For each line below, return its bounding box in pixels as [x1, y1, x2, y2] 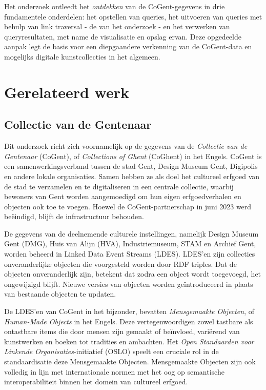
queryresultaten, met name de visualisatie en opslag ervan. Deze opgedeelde [4, 31, 241, 42]
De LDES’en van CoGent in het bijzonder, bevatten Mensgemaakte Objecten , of [4, 306, 254, 317]
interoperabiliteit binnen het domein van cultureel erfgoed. [4, 376, 188, 387]
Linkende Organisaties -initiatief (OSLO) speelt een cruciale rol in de [4, 346, 219, 357]
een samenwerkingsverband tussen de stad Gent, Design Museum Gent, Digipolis [4, 161, 258, 171]
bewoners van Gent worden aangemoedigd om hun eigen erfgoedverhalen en [4, 191, 241, 202]
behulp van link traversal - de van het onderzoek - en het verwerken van [4, 21, 230, 32]
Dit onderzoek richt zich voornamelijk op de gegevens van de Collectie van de [4, 141, 248, 151]
